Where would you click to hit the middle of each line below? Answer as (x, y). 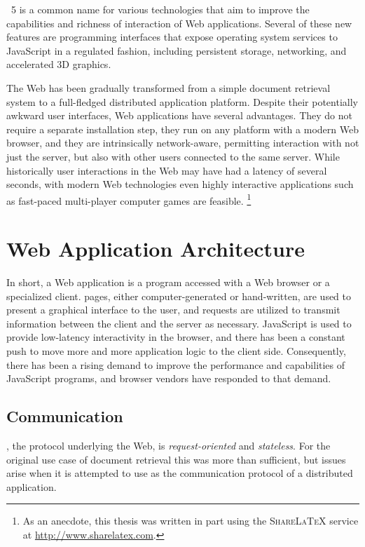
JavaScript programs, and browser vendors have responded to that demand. (169, 378)
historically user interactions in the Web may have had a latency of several (167, 170)
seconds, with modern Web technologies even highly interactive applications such (180, 184)
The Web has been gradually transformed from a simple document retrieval (168, 87)
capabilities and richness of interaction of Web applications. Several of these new (179, 23)
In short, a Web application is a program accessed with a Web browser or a (168, 282)
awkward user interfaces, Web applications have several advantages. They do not (180, 115)
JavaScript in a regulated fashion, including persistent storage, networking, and (177, 50)
